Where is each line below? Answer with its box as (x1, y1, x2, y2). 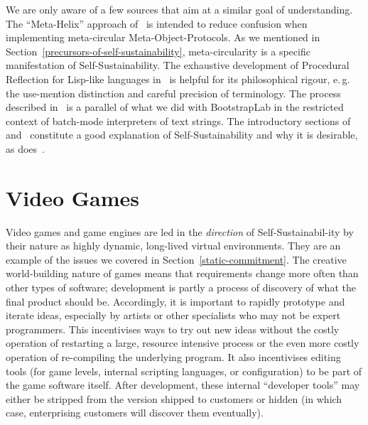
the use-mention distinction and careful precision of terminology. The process (6, 85, 341, 100)
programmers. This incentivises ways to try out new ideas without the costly (6, 321, 340, 336)
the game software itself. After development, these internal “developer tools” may (6, 377, 360, 392)
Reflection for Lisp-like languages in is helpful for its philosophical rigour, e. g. (6, 71, 350, 86)
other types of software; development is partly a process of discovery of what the (6, 280, 356, 295)
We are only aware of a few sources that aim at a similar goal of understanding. (6, 2, 353, 16)
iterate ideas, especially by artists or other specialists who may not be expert (6, 308, 341, 323)
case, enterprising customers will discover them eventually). (6, 405, 264, 420)
